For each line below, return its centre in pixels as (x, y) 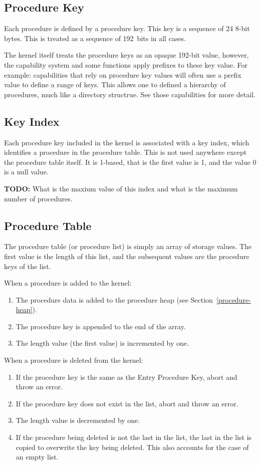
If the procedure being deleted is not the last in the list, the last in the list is (134, 437)
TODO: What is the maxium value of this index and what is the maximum (121, 188)
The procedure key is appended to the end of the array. (101, 326)
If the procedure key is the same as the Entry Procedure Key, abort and (126, 377)
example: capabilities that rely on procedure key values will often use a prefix (123, 74)
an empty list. (37, 457)
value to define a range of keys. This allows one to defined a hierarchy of (115, 84)
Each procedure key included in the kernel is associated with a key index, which (127, 142)
